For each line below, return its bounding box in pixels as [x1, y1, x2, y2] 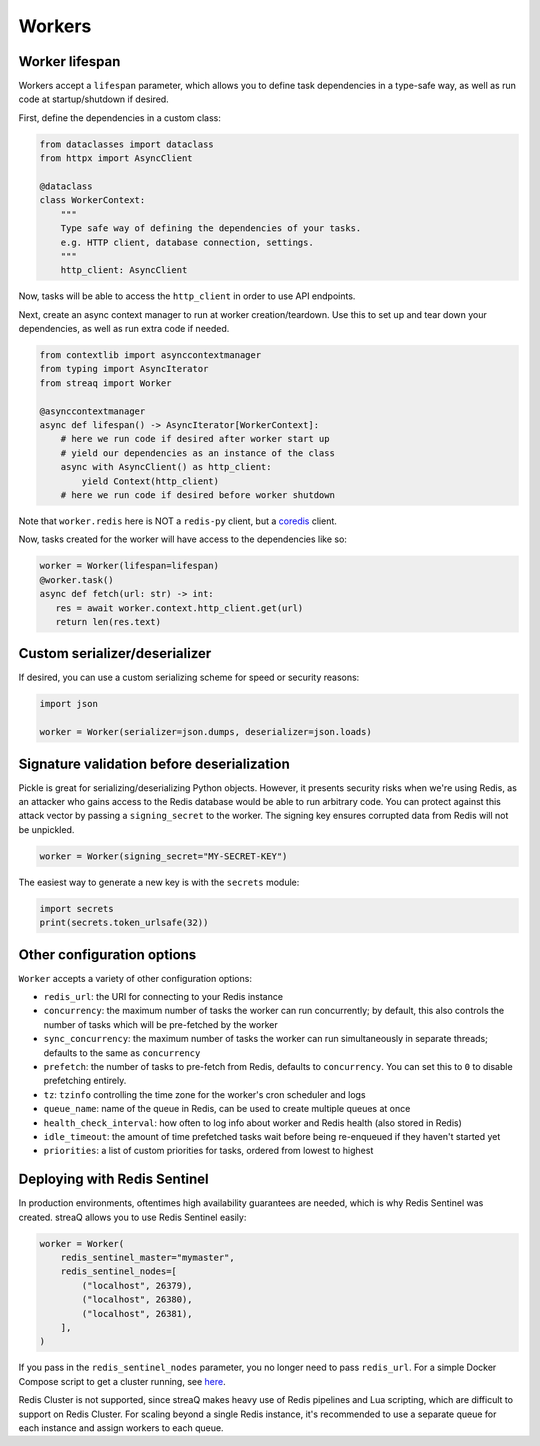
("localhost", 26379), [81, 1280, 194, 1291]
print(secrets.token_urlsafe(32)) [39, 917, 209, 929]
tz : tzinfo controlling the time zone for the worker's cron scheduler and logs [43, 1088, 366, 1100]
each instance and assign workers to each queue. [18, 1421, 224, 1434]
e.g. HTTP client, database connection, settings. [60, 236, 314, 248]
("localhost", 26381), [81, 1308, 194, 1319]
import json [39, 698, 99, 710]
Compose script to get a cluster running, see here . [18, 1375, 226, 1387]
